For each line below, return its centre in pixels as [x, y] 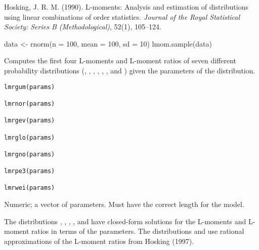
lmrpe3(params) [30, 171]
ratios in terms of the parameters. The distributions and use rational [138, 231]
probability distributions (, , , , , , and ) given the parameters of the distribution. [130, 70]
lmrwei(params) [30, 188]
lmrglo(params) [30, 137]
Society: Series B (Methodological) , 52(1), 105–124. [83, 27]
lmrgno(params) [30, 154]
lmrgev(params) [30, 121]
